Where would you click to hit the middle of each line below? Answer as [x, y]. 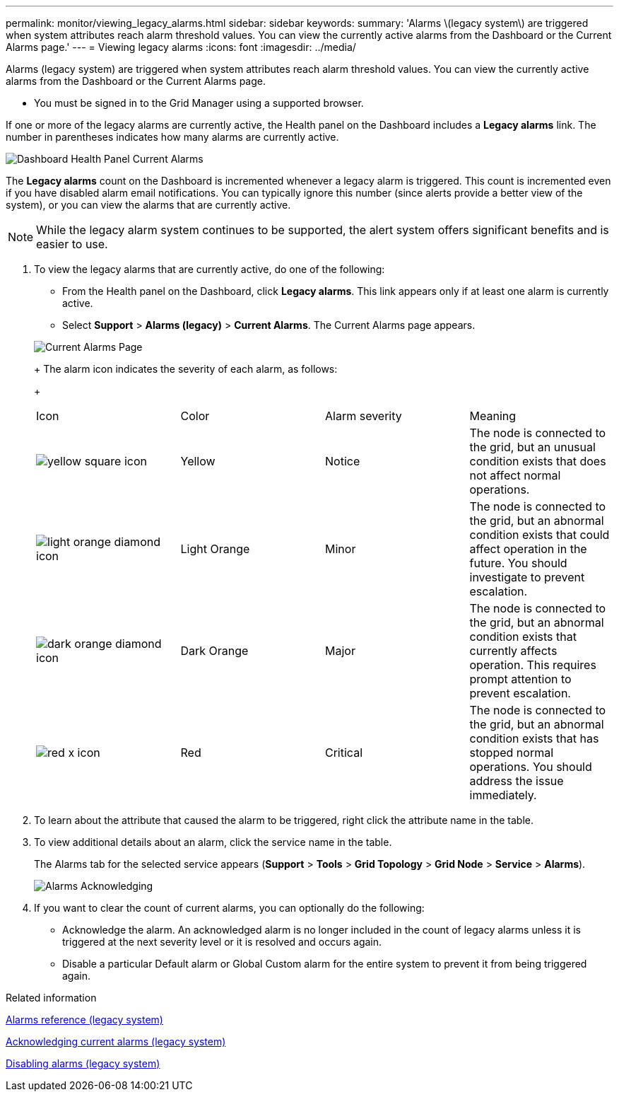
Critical [344, 753]
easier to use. [72, 244]
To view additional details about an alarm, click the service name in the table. [213, 842]
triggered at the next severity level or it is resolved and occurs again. [222, 942]
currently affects [513, 651]
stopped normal [512, 753]
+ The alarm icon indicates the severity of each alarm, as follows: [186, 369]
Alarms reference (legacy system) [84, 1020]
